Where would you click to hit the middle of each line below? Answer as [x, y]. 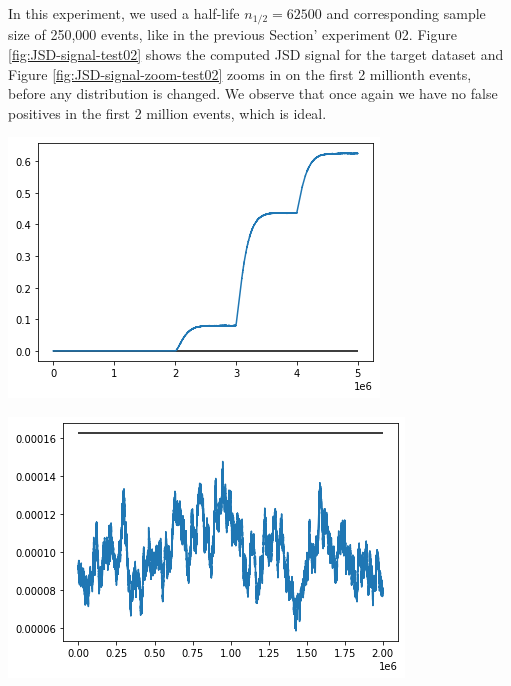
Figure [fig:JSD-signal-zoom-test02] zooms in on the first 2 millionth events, [240, 73]
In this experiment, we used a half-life [124, 13]
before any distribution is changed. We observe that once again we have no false [253, 93]
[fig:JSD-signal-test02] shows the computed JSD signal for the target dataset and [256, 54]
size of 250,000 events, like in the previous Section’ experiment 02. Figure [232, 34]
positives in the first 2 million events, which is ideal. [167, 112]
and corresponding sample [406, 13]
